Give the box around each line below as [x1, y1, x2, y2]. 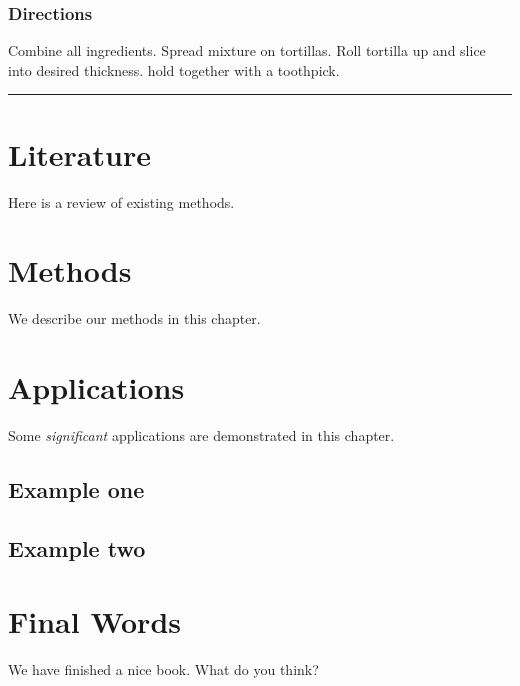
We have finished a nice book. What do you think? [8, 659, 319, 680]
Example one [8, 473, 145, 504]
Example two [8, 532, 146, 563]
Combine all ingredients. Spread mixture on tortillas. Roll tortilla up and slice [8, 40, 486, 61]
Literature [8, 133, 151, 174]
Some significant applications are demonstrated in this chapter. [8, 424, 395, 445]
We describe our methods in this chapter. [8, 308, 261, 329]
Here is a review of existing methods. [8, 191, 235, 212]
